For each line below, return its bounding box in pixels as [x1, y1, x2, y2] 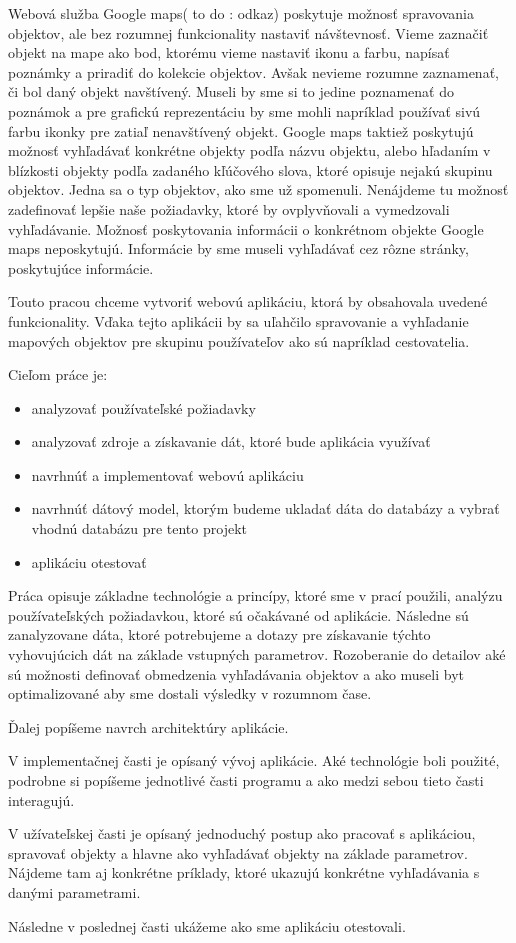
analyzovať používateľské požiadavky [31, 397, 256, 418]
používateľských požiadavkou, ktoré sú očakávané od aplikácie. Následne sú [8, 604, 469, 625]
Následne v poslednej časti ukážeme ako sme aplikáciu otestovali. [8, 915, 406, 936]
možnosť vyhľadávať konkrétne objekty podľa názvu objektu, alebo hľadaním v [8, 140, 491, 161]
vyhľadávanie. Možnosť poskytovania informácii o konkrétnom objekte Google [8, 218, 484, 239]
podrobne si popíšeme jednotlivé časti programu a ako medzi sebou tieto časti [8, 770, 484, 790]
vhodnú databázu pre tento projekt [31, 518, 247, 539]
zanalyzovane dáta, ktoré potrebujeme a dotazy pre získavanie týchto [8, 624, 431, 645]
